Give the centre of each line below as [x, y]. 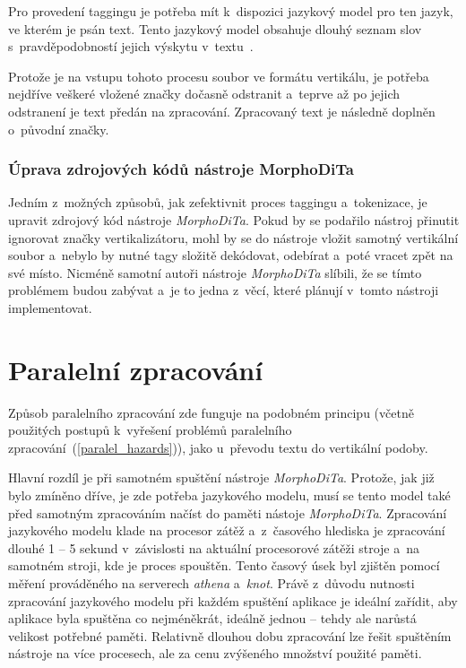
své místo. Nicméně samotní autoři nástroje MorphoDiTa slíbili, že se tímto [215, 272]
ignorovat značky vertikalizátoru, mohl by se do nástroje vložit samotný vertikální [233, 237]
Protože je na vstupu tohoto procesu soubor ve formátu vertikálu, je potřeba [219, 76]
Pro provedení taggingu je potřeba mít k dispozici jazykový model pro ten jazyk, [231, 11]
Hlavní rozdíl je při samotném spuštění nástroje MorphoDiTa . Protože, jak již [221, 477]
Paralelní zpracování [136, 369]
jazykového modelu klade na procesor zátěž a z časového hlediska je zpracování [227, 530]
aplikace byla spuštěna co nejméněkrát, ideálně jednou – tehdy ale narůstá [212, 618]
